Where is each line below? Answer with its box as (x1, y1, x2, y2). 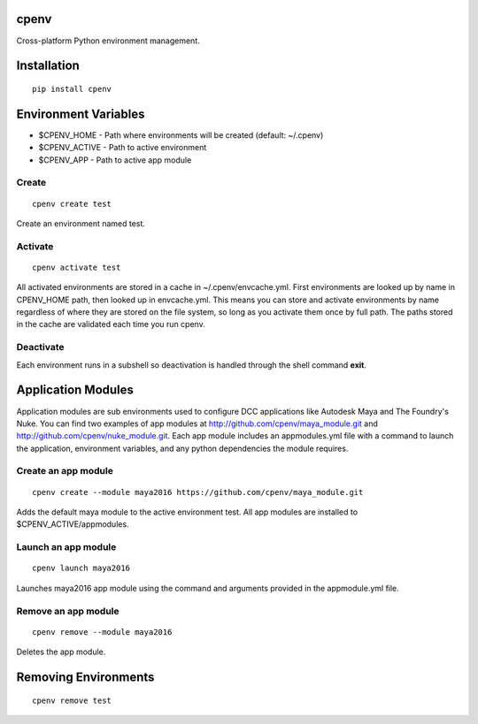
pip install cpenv (32, 84, 112, 94)
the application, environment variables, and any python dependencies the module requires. (16, 443, 349, 453)
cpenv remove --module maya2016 (32, 627, 173, 636)
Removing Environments (16, 669, 155, 684)
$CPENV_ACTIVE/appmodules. (16, 519, 129, 530)
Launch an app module (16, 541, 117, 553)
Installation (16, 58, 80, 73)
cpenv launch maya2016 (32, 563, 131, 574)
